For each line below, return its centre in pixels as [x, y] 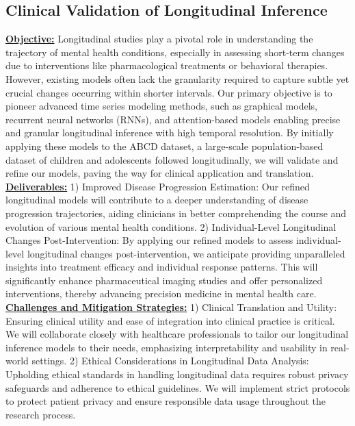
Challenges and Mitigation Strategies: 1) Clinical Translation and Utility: [171, 307]
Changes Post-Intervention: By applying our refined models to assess [149, 240]
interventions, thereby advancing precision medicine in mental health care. [161, 293]
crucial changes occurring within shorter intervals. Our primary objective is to [169, 92]
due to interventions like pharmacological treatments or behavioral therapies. [167, 65]
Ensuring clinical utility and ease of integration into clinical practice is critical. [170, 320]
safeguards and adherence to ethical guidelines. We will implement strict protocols [178, 387]
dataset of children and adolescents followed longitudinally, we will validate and [172, 159]
